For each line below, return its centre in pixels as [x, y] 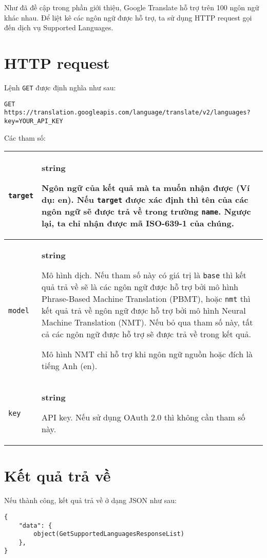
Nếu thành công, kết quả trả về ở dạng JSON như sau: [90, 500]
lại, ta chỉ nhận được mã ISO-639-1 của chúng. [138, 223]
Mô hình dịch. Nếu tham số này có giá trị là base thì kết [144, 275]
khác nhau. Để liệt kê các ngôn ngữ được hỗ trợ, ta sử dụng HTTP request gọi [128, 17]
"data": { [35, 525]
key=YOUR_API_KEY [34, 121]
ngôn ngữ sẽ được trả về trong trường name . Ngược [146, 211]
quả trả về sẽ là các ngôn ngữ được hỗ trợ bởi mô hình [140, 287]
